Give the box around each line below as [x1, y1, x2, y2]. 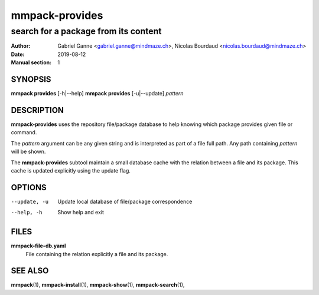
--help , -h [11, 209, 43, 216]
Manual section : [11, 59, 52, 66]
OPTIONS [11, 183, 47, 193]
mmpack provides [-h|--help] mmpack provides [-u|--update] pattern [11, 90, 184, 97]
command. [11, 129, 37, 136]
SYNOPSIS [11, 74, 51, 84]
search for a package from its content [11, 26, 162, 37]
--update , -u [11, 198, 49, 205]
